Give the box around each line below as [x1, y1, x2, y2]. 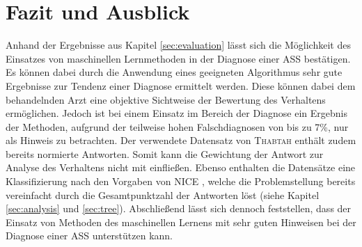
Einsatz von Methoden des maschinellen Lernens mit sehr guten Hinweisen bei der [6, 214, 356, 229]
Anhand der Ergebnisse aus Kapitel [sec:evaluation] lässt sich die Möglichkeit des [6, 38, 351, 52]
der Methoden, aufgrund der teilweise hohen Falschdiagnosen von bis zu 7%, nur [6, 119, 349, 134]
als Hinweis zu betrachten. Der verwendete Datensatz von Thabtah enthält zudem [6, 133, 356, 148]
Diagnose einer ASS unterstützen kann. [6, 228, 173, 243]
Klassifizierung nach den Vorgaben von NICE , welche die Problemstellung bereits [6, 174, 356, 189]
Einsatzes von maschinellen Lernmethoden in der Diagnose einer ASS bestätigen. [6, 51, 351, 65]
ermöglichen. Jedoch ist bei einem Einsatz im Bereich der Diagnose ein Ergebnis [6, 106, 348, 120]
